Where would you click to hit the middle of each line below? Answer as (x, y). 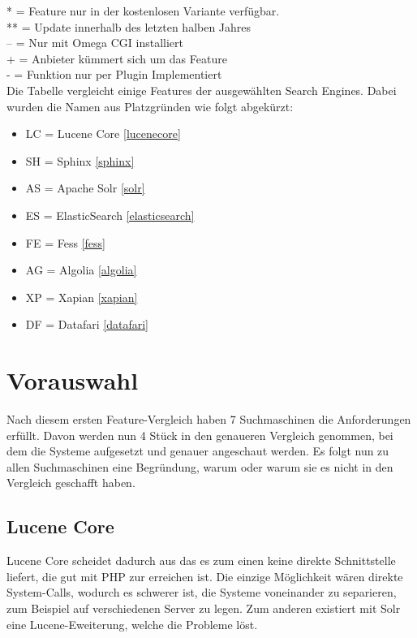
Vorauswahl (73, 380)
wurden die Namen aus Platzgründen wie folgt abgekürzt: (150, 106)
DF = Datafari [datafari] (87, 324)
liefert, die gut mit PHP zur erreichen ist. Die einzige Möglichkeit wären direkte (205, 576)
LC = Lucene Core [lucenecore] (103, 134)
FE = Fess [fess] (65, 242)
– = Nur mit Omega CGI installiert (95, 43)
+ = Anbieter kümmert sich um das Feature (117, 58)
